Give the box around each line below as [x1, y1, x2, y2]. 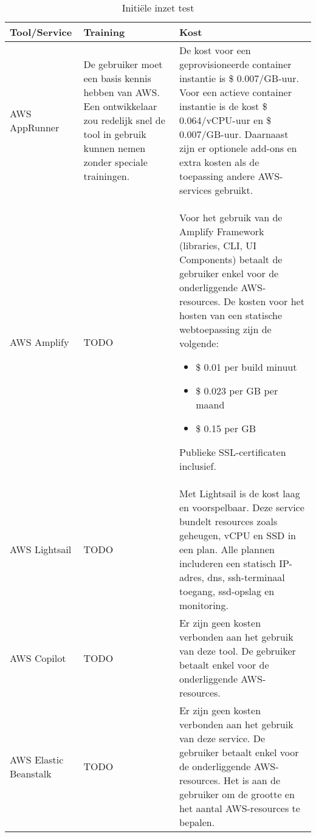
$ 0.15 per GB [196, 421, 256, 435]
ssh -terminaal [228, 570, 285, 584]
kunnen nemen [83, 141, 146, 155]
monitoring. [179, 598, 228, 612]
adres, [179, 570, 204, 584]
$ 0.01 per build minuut [196, 360, 297, 374]
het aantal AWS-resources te [179, 801, 300, 815]
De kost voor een [179, 43, 251, 57]
